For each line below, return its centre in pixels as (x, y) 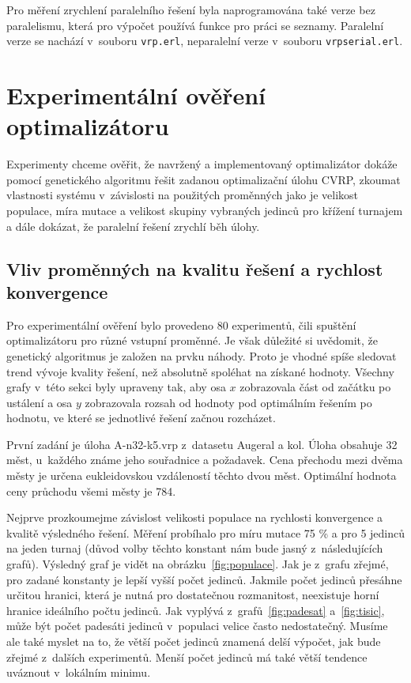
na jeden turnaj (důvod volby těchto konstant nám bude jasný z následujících (195, 548)
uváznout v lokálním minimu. (79, 672)
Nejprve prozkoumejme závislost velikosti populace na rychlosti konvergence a (195, 517)
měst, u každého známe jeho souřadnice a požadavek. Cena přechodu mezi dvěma (205, 460)
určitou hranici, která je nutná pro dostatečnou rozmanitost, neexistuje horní (193, 595)
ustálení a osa (40, 402)
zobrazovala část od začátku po (315, 387)
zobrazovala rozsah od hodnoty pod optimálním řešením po (228, 402)
